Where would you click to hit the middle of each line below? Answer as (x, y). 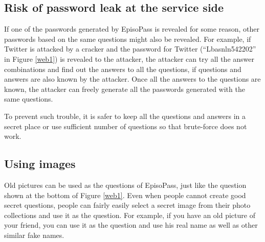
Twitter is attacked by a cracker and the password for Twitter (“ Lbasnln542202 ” (130, 49)
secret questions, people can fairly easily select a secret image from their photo (127, 205)
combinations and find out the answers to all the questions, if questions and (123, 69)
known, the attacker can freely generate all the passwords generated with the (125, 89)
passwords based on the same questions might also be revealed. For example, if (128, 39)
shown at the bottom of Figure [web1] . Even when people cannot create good (125, 195)
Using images (40, 164)
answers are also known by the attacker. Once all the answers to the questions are (132, 79)
